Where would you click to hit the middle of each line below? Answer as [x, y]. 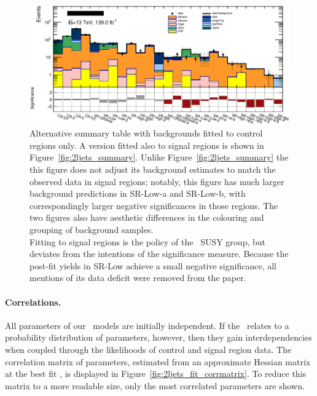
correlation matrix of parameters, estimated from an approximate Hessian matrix [158, 361]
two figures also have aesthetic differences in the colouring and [147, 217]
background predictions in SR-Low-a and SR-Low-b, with [138, 193]
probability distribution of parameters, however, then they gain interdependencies [158, 337]
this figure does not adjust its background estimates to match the [153, 169]
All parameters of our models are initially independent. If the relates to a [147, 325]
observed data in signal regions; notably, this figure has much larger [157, 181]
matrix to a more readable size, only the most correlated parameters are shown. [155, 385]
